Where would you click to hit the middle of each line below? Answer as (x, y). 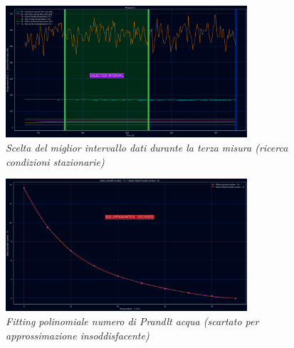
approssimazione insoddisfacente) (78, 335)
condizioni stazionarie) (55, 161)
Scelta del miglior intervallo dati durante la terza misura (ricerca (147, 148)
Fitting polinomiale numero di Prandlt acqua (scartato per (132, 321)
